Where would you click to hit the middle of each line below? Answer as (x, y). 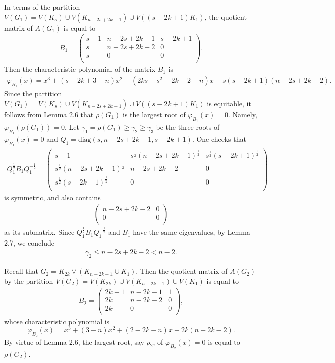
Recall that (21, 271)
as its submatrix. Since (39, 232)
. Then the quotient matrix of (182, 271)
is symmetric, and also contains (52, 197)
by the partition (29, 281)
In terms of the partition (42, 7)
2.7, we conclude (29, 242)
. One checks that (219, 139)
